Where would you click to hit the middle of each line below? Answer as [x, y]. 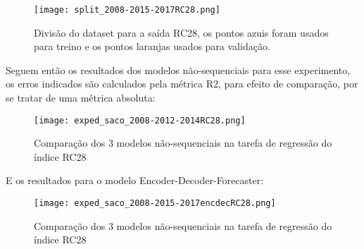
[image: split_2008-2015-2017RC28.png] [127, 10]
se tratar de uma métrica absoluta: [81, 98]
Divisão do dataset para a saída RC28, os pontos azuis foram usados [181, 32]
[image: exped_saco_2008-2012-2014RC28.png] [140, 120]
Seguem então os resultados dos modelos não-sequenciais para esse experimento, [178, 69]
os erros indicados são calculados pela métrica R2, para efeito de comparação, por [182, 84]
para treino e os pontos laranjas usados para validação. [152, 46]
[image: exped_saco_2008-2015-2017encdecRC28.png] [155, 204]
